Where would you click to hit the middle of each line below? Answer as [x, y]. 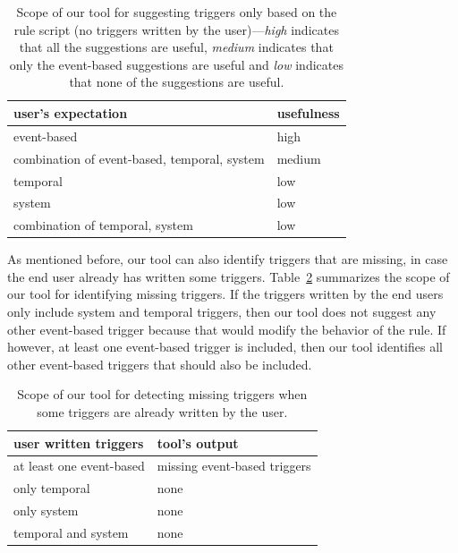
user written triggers [79, 442]
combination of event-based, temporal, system [139, 158]
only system [46, 510]
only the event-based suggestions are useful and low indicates [176, 64]
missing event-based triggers [234, 466]
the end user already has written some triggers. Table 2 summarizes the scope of [229, 276]
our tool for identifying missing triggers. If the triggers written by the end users [225, 294]
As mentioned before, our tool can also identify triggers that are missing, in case [228, 259]
